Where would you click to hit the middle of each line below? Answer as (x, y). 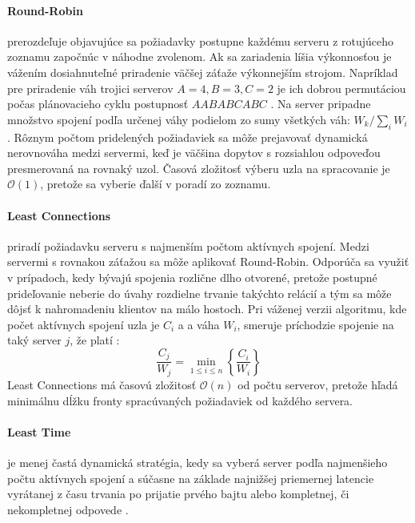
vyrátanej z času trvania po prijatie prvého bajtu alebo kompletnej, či (178, 494)
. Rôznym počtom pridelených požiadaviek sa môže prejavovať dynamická (188, 137)
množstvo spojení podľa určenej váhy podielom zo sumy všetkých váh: (179, 119)
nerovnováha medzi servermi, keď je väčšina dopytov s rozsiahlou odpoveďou (194, 153)
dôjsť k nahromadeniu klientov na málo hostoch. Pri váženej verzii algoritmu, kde (207, 309)
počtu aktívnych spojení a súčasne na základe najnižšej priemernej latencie (191, 478)
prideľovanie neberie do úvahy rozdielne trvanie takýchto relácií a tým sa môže (200, 293)
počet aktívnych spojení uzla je (84, 324)
